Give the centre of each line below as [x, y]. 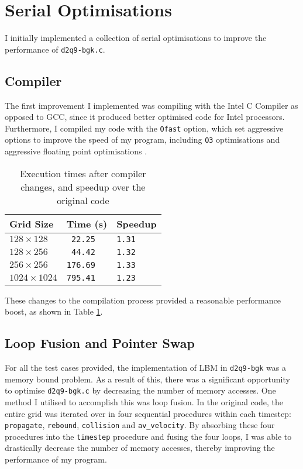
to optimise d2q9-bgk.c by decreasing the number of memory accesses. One [140, 390]
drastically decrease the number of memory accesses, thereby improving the [140, 448]
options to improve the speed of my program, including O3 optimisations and [142, 139]
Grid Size [32, 223]
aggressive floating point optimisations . [76, 151]
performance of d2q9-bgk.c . [55, 49]
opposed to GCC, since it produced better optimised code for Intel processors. [145, 117]
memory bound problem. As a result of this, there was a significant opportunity [147, 379]
